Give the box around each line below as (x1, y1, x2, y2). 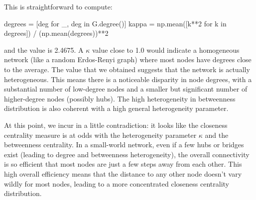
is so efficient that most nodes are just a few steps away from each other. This (4, 159, 242, 169)
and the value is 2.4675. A (4, 44, 84, 55)
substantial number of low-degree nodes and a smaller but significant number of (4, 84, 248, 94)
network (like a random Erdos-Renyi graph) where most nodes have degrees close (4, 54, 252, 65)
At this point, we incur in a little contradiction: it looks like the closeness (4, 119, 228, 130)
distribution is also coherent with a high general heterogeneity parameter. (4, 103, 229, 113)
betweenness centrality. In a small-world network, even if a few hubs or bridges (4, 139, 244, 150)
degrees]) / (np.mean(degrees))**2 (4, 28, 109, 38)
